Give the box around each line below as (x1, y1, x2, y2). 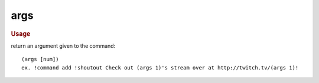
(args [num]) (21, 56, 59, 63)
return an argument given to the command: (11, 42, 116, 49)
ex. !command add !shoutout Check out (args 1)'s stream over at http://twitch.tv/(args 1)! (21, 64, 299, 71)
